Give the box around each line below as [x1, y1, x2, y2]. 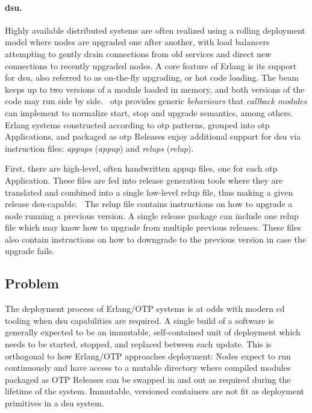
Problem [5, 274, 59, 293]
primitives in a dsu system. [5, 397, 104, 409]
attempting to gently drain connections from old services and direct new [5, 47, 272, 60]
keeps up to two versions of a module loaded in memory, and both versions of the [5, 82, 305, 95]
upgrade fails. [5, 244, 55, 257]
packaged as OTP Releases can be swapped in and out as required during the [5, 373, 291, 385]
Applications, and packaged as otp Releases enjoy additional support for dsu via [5, 130, 301, 143]
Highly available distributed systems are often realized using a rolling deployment [5, 23, 305, 36]
